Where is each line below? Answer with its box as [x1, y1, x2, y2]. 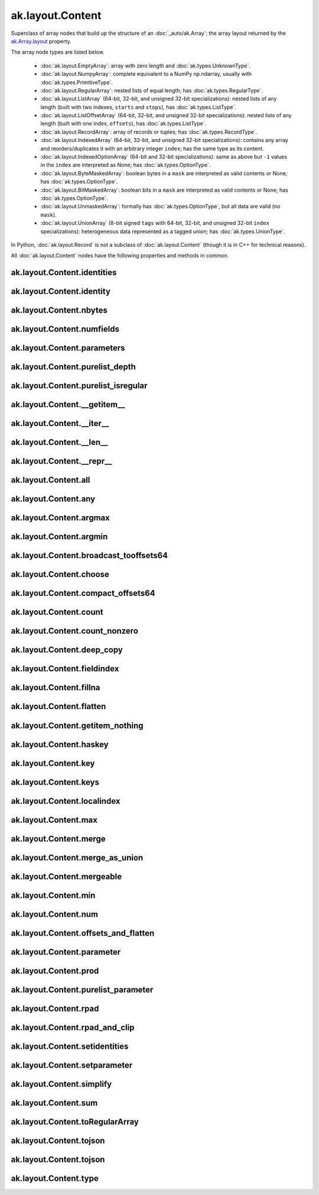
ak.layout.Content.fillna [11, 682, 100, 692]
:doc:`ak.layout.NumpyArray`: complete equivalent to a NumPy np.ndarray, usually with [40, 70, 252, 78]
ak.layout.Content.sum [11, 1098, 98, 1108]
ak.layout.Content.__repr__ [11, 456, 112, 466]
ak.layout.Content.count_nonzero [11, 626, 139, 636]
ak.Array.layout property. [11, 37, 72, 44]
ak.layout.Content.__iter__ [11, 418, 109, 429]
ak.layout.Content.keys [11, 777, 100, 787]
